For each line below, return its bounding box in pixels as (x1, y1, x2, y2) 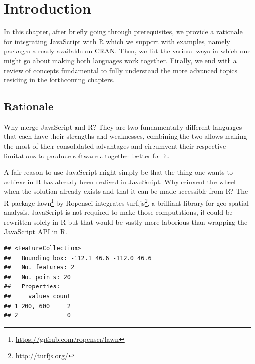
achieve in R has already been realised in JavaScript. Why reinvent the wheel (4, 176, 236, 186)
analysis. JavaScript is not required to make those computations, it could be (4, 207, 233, 217)
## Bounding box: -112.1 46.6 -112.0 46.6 (4, 254, 152, 261)
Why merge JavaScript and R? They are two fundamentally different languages (4, 121, 242, 131)
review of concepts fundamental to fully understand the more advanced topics (4, 65, 237, 75)
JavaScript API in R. (4, 226, 67, 236)
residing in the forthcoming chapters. (4, 75, 115, 85)
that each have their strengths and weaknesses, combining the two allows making (4, 131, 247, 141)
